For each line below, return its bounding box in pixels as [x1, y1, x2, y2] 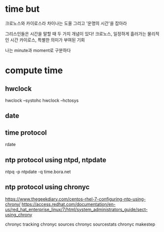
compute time [5, 65, 63, 76]
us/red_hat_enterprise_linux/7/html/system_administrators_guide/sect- [5, 206, 148, 212]
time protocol [5, 128, 47, 137]
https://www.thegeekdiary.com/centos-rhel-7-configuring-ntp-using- [5, 196, 146, 202]
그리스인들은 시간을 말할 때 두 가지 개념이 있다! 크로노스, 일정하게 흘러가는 [5, 30, 146, 36]
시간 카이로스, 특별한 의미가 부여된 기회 [10, 37, 85, 43]
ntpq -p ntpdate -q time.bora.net [5, 169, 71, 174]
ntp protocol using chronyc [5, 183, 90, 191]
